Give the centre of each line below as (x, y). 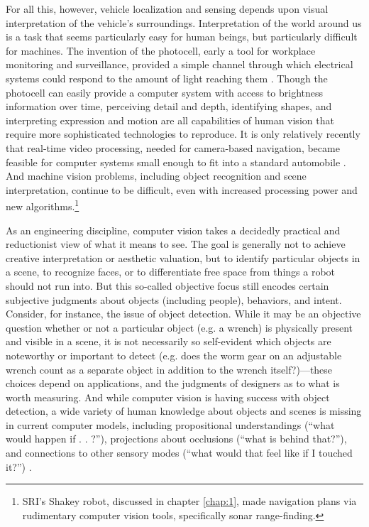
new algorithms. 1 (43, 205)
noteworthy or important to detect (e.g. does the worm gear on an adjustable (174, 355)
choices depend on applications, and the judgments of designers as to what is (173, 383)
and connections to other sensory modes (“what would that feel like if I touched (179, 453)
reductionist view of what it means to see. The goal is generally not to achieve (176, 244)
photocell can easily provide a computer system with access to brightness (165, 92)
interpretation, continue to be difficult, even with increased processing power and (182, 189)
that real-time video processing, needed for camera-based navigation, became (173, 147)
